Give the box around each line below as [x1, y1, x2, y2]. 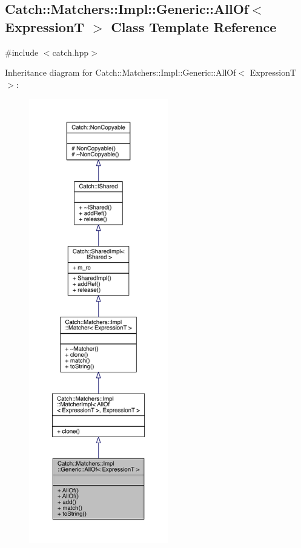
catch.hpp [52, 45, 89, 58]
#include [5, 45, 39, 58]
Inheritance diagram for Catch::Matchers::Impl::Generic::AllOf [5, 66, 236, 79]
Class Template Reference [111, 17, 277, 36]
